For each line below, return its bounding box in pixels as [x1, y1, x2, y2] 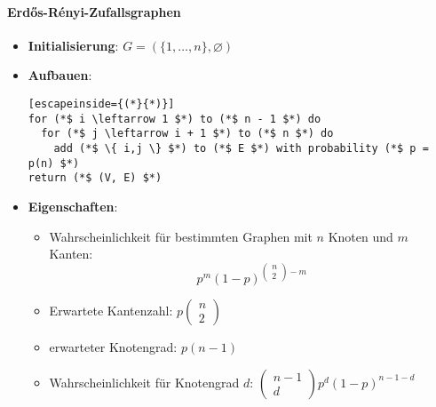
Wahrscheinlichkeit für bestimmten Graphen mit [49, 227, 313, 245]
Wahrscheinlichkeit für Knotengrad [49, 372, 240, 391]
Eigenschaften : [28, 196, 118, 215]
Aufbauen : [28, 66, 92, 84]
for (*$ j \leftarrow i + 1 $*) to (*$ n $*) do [41, 127, 334, 140]
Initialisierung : [28, 36, 119, 54]
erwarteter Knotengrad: [49, 338, 178, 356]
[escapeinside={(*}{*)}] [28, 97, 175, 110]
